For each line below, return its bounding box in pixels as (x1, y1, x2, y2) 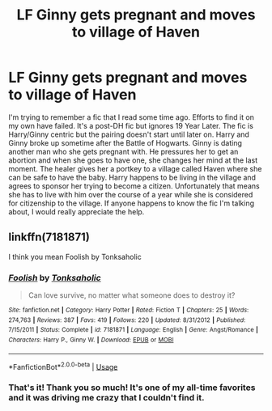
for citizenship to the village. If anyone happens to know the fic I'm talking (8, 198, 255, 208)
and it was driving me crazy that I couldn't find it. (8, 392, 205, 404)
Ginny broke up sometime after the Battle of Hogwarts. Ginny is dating (8, 138, 243, 147)
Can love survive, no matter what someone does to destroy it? (28, 290, 236, 300)
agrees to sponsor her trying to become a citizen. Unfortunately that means (8, 180, 261, 191)
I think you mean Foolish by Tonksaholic (8, 252, 142, 261)
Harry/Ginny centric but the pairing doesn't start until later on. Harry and (8, 129, 249, 139)
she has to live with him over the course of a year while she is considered (8, 189, 253, 199)
